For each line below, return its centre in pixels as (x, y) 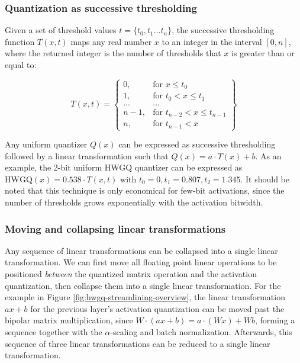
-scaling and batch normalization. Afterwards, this (201, 331)
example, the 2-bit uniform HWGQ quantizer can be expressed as (124, 167)
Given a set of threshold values (61, 30)
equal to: (21, 65)
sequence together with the (54, 331)
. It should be (265, 179)
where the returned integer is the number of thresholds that (113, 53)
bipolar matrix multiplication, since (69, 320)
